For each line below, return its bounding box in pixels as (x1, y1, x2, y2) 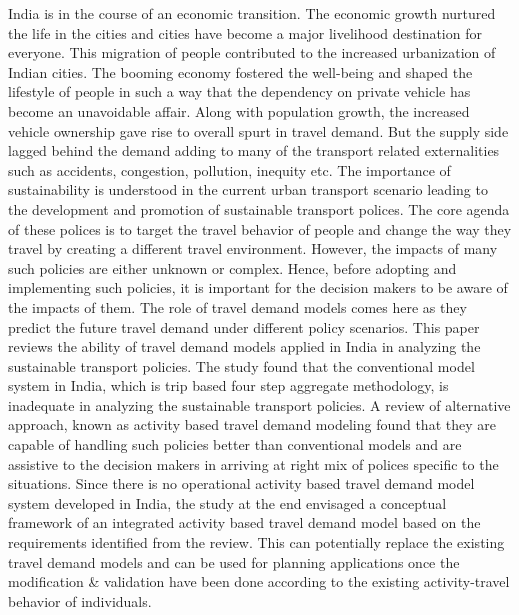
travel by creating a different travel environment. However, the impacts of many (8, 238, 498, 259)
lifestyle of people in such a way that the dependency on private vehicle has (8, 81, 471, 102)
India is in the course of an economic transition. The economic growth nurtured (8, 3, 496, 23)
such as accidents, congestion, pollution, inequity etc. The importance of (8, 159, 451, 180)
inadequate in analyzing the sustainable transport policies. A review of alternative (8, 394, 511, 415)
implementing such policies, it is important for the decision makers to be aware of (8, 277, 508, 298)
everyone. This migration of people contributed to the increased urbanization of (8, 42, 496, 63)
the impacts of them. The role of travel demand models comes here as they (8, 296, 467, 317)
